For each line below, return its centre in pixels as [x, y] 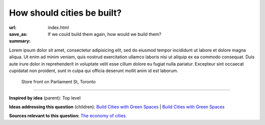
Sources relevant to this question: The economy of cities [67, 116]
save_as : [18, 34]
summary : [20, 41]
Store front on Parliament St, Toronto [58, 82]
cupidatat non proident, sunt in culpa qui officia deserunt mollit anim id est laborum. [94, 71]
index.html [58, 27]
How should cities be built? [66, 13]
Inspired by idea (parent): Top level [45, 98]
